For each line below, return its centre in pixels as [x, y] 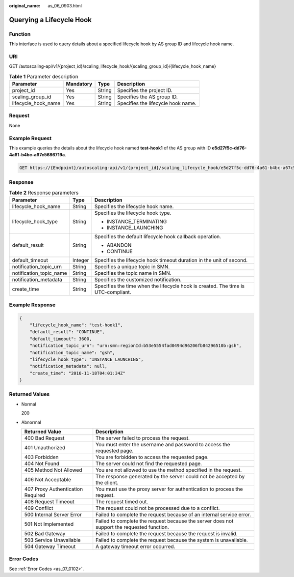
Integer [81, 260]
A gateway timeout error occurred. [135, 547]
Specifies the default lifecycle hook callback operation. [158, 237]
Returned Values [29, 394]
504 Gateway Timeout [50, 547]
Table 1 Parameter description [44, 76]
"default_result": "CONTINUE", [67, 332]
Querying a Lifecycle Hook [50, 20]
